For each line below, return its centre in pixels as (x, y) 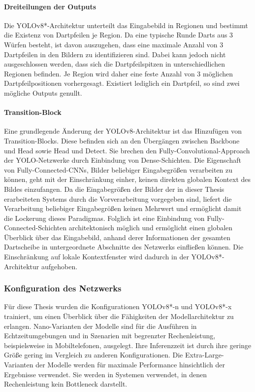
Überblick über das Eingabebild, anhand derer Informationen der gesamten (117, 237)
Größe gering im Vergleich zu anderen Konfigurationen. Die (94, 355)
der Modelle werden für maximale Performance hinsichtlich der (130, 365)
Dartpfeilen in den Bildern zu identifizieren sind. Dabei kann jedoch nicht (115, 54)
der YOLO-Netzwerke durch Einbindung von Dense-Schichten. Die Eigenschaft (123, 160)
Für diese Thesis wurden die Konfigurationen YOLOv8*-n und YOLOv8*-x (118, 306)
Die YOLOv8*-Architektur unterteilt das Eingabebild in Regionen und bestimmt (126, 25)
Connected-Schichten (35, 228)
